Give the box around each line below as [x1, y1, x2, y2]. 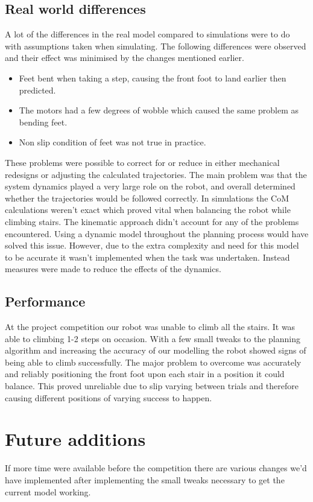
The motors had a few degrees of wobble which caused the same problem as [19, 104, 299, 116]
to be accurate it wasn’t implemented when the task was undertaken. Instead [5, 250, 290, 263]
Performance [5, 292, 86, 311]
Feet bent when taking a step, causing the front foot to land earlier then [19, 71, 286, 84]
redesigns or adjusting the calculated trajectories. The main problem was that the [5, 168, 307, 180]
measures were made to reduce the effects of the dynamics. [5, 262, 221, 275]
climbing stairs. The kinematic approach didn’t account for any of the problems [5, 215, 299, 227]
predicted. [19, 83, 56, 96]
